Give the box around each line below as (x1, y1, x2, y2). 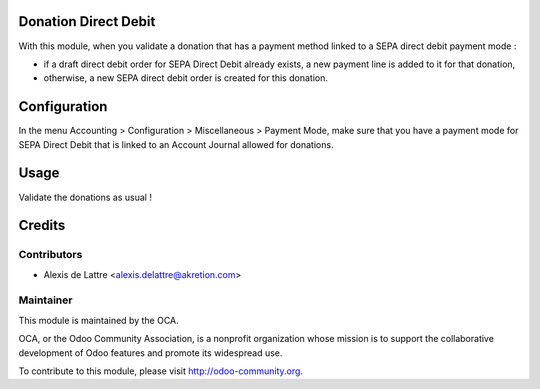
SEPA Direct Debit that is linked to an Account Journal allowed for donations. (18, 138, 334, 150)
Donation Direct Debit (18, 13, 156, 30)
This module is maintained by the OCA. (18, 314, 179, 326)
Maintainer (18, 293, 73, 307)
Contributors (18, 248, 83, 262)
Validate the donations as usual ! (18, 191, 152, 203)
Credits (18, 217, 66, 234)
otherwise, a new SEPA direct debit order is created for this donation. (43, 72, 329, 84)
